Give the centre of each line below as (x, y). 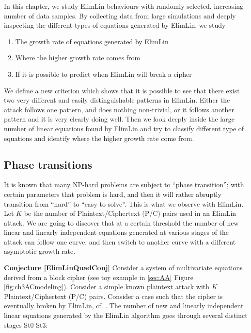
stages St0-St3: (26, 324)
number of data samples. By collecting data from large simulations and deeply (120, 15)
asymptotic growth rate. (40, 251)
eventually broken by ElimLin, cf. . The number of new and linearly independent (124, 306)
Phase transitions (48, 164)
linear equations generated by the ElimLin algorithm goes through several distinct (126, 315)
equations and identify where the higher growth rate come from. (99, 138)
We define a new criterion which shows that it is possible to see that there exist (122, 90)
